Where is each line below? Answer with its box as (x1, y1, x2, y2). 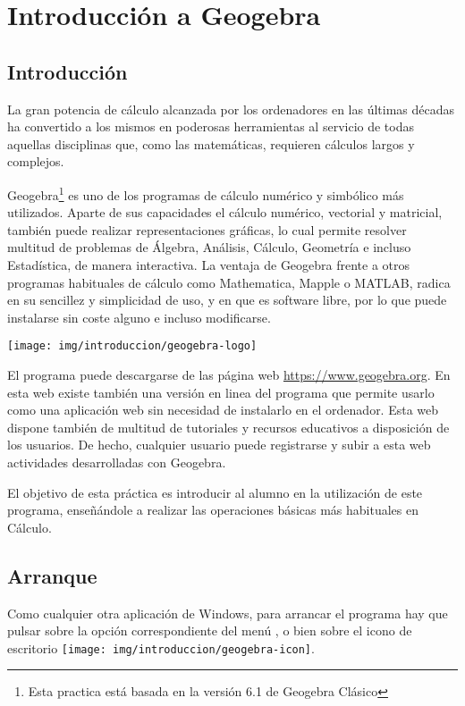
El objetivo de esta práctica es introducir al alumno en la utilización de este (7, 483, 423, 501)
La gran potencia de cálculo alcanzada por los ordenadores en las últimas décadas (7, 99, 455, 118)
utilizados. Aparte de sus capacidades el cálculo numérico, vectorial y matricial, (7, 203, 443, 222)
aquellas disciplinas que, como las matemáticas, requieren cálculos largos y (7, 134, 415, 153)
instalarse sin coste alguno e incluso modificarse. (7, 307, 271, 326)
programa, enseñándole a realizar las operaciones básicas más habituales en (7, 500, 418, 519)
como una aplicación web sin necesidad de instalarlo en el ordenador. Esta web (7, 400, 439, 419)
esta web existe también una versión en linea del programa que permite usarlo (7, 382, 435, 401)
